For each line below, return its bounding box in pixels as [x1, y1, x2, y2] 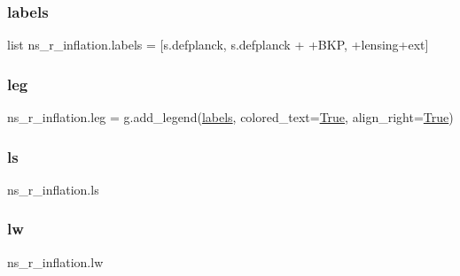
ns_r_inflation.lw [7, 252, 104, 271]
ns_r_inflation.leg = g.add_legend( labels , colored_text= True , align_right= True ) [7, 108, 454, 126]
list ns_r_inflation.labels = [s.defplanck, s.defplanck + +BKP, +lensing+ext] [7, 35, 429, 54]
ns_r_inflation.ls [7, 180, 99, 198]
